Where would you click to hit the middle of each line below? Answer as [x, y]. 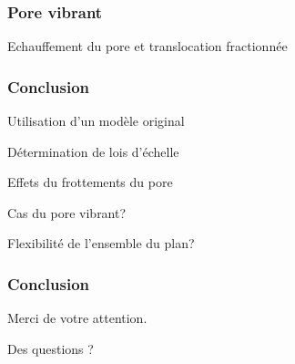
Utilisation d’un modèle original [96, 121]
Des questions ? [51, 348]
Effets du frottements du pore [90, 182]
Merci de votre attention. [77, 318]
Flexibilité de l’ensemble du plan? [101, 243]
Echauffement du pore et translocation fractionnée [147, 46]
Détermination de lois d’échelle [93, 151]
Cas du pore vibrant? [67, 212]
